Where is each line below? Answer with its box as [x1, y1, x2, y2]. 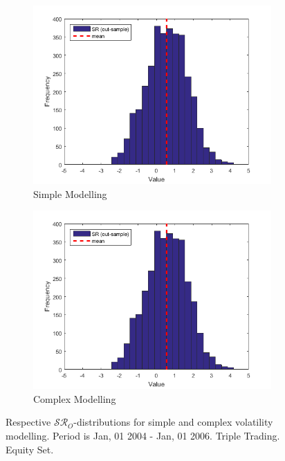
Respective [6, 415, 51, 429]
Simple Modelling [33, 186, 107, 201]
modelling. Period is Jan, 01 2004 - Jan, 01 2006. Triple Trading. [6, 428, 280, 442]
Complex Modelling [33, 391, 116, 406]
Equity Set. [6, 442, 54, 456]
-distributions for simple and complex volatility [73, 415, 273, 429]
